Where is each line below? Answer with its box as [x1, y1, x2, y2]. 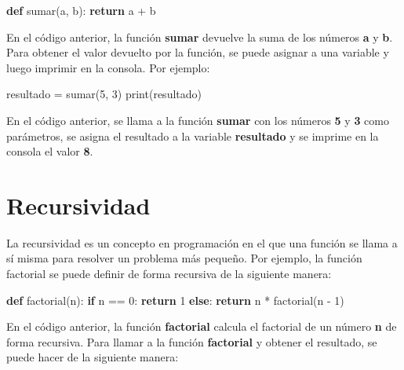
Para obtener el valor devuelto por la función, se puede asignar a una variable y [6, 44, 389, 60]
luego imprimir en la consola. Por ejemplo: [6, 59, 210, 75]
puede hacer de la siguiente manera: [6, 349, 179, 365]
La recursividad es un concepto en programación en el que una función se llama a [6, 234, 398, 251]
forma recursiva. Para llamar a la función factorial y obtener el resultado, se [6, 333, 377, 350]
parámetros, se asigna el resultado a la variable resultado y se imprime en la [6, 127, 379, 144]
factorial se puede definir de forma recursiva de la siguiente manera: [6, 266, 332, 282]
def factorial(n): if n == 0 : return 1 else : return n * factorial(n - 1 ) [6, 291, 344, 308]
